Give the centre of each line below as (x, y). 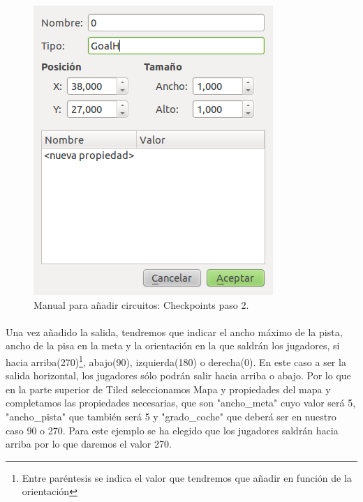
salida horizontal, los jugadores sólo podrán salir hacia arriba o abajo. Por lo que (178, 375)
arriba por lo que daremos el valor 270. (89, 444)
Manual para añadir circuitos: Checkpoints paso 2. (141, 304)
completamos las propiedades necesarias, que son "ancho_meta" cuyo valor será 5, (181, 403)
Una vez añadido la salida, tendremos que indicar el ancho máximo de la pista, (174, 332)
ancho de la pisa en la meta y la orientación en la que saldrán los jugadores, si (173, 345)
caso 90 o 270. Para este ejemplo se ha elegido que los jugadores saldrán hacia (172, 430)
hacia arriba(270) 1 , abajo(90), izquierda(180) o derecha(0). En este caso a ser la (176, 360)
